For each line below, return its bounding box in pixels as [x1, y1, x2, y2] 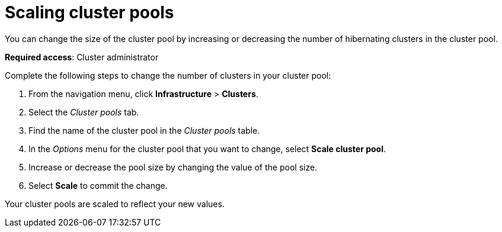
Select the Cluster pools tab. [28, 107, 139, 117]
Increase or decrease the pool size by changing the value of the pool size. [28, 162, 318, 172]
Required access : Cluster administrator [5, 51, 159, 62]
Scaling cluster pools [5, 2, 174, 22]
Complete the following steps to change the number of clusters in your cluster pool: [5, 70, 331, 80]
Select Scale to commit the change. [28, 180, 168, 191]
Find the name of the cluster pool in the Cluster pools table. [28, 125, 260, 136]
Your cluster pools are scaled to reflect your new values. [5, 198, 225, 209]
